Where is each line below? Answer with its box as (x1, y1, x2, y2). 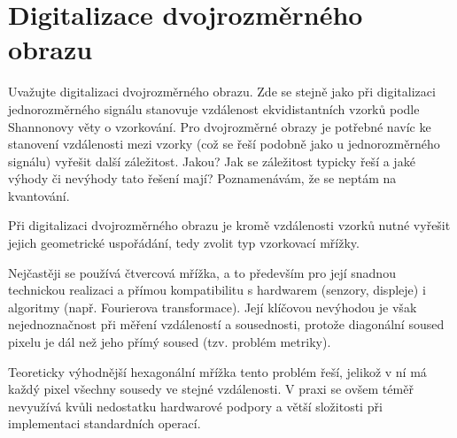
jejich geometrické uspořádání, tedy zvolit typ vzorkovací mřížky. (8, 234, 360, 252)
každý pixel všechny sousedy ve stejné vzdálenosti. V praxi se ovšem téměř (8, 380, 414, 398)
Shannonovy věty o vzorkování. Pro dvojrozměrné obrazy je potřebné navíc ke (8, 117, 431, 135)
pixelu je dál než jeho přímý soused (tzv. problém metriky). (8, 333, 331, 351)
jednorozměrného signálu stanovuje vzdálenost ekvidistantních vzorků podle (8, 99, 420, 118)
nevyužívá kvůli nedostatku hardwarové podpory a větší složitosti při (8, 396, 383, 415)
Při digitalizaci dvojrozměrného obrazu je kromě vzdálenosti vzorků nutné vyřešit (8, 216, 451, 234)
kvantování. (8, 186, 70, 204)
